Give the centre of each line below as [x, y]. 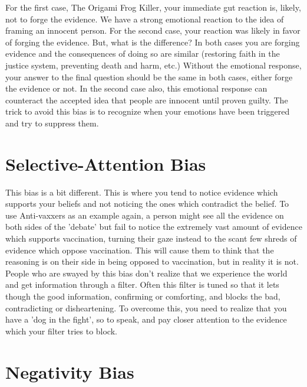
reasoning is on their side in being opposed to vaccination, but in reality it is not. [152, 261]
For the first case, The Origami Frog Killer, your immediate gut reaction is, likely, [153, 7]
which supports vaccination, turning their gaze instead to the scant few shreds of [151, 238]
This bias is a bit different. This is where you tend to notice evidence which [142, 192]
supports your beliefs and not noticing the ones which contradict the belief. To [147, 204]
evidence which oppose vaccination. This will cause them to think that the [140, 250]
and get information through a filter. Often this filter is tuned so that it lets [142, 284]
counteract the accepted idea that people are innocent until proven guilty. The [147, 100]
